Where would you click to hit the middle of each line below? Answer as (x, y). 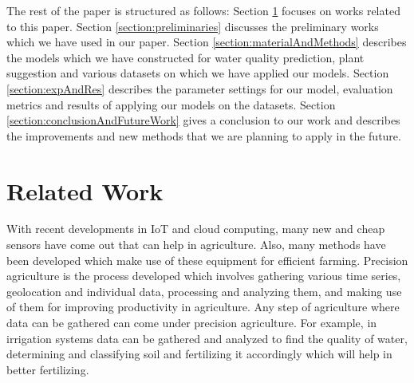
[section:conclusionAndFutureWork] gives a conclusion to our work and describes (203, 120)
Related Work (85, 190)
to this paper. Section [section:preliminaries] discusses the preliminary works (193, 26)
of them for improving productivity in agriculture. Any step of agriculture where (203, 307)
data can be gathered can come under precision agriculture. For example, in (192, 323)
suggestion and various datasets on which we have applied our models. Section (198, 73)
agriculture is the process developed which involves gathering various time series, (204, 276)
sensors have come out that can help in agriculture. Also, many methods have (196, 245)
